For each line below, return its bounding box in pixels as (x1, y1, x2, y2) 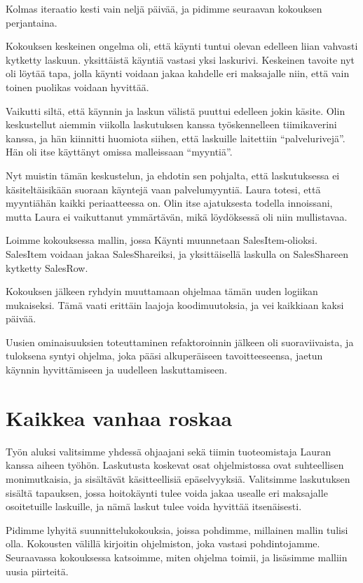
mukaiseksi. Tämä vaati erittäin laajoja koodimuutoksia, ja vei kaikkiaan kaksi (6, 297, 344, 312)
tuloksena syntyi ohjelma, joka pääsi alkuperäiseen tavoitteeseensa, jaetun (6, 348, 323, 363)
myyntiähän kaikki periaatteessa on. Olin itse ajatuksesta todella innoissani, (6, 196, 333, 210)
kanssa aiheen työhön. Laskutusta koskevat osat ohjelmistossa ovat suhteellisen (6, 458, 344, 472)
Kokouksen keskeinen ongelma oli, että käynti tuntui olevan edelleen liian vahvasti (6, 39, 358, 53)
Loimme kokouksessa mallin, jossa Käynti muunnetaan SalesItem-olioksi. (6, 233, 317, 247)
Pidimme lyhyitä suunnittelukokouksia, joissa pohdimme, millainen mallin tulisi (6, 522, 348, 537)
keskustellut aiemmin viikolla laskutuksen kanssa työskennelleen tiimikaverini (6, 117, 337, 132)
